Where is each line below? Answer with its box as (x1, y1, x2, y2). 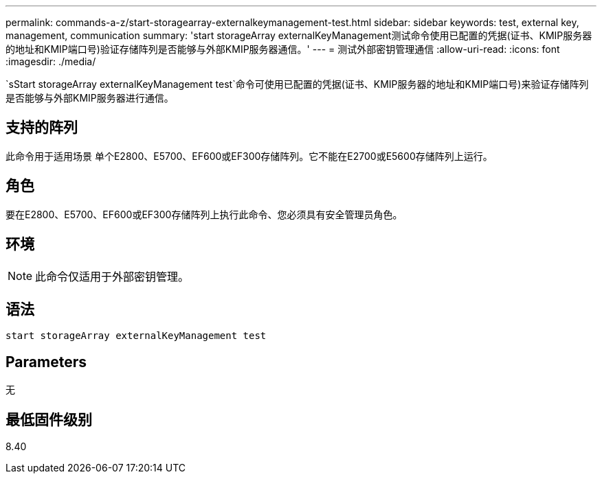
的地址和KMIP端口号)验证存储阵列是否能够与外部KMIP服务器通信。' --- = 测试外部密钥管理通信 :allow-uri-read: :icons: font (5, 43, 560, 55)
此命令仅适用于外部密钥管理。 (35, 269, 190, 283)
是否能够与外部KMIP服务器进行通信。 (5, 92, 174, 104)
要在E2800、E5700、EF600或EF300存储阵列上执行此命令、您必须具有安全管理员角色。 (5, 208, 403, 220)
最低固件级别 (5, 410, 92, 428)
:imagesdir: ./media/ (5, 56, 96, 67)
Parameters (5, 353, 87, 371)
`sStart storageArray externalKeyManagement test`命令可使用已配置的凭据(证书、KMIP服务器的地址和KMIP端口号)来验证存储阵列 (5, 78, 589, 90)
